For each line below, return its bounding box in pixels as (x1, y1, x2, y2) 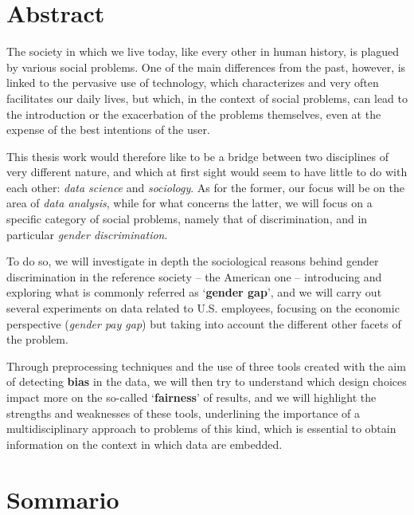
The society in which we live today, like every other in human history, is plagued (6, 43, 400, 60)
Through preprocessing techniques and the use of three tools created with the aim (6, 357, 406, 374)
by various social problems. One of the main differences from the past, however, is (6, 58, 406, 75)
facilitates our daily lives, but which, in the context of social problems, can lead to (6, 89, 408, 106)
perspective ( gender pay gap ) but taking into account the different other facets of (6, 315, 401, 332)
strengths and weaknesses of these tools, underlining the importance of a (6, 404, 360, 421)
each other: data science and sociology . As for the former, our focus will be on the (6, 179, 404, 195)
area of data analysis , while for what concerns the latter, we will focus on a (6, 195, 373, 211)
